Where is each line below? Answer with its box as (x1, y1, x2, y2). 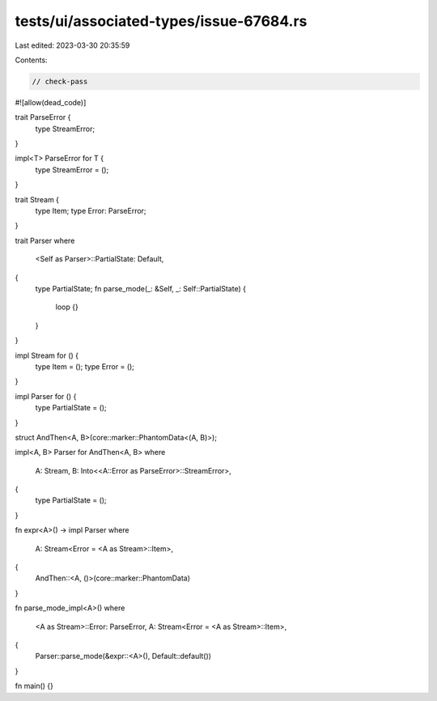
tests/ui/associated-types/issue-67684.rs (15, 12, 308, 30)
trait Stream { (15, 194, 60, 204)
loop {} (55, 302, 78, 312)
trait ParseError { (15, 113, 71, 122)
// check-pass (32, 77, 88, 86)
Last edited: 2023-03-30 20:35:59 (15, 40, 130, 50)
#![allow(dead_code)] (15, 97, 87, 107)
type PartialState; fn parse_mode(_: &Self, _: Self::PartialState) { (35, 283, 247, 293)
